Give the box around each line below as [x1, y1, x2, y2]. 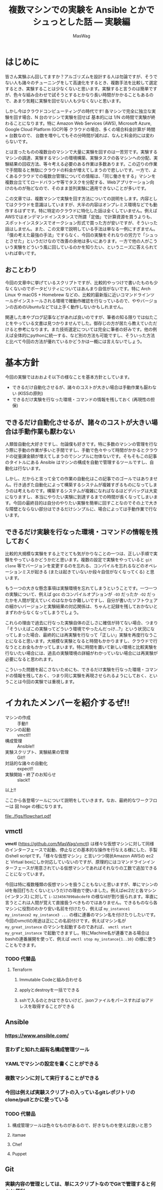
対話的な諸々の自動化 [5, 760, 48, 766]
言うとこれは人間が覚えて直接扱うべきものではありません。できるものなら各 [5, 899, 158, 905]
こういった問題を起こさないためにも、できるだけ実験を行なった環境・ [5, 667, 146, 672]
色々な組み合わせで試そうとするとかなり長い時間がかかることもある [13, 92, 149, 98]
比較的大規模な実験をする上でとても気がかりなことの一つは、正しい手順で [5, 551, 154, 556]
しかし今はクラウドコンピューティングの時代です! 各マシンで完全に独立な [5, 108, 152, 114]
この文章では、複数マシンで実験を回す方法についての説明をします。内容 [5, 195, 149, 201]
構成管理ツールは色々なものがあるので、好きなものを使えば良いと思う [12, 1123, 153, 1128]
